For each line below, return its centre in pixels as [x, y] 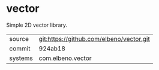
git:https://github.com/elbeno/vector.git [94, 39]
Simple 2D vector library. [37, 25]
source [19, 39]
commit [20, 48]
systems [21, 58]
